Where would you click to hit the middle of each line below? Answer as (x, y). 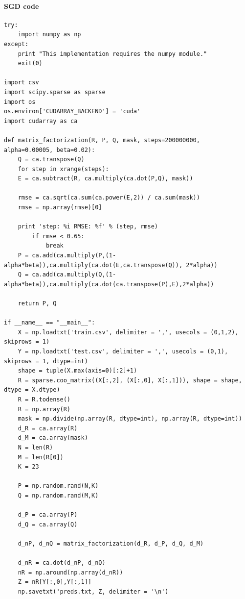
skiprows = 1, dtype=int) (46, 361)
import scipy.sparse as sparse (55, 92)
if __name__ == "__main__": (50, 323)
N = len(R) (35, 447)
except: (16, 44)
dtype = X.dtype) (32, 390)
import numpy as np (49, 35)
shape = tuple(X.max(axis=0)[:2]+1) (78, 371)
